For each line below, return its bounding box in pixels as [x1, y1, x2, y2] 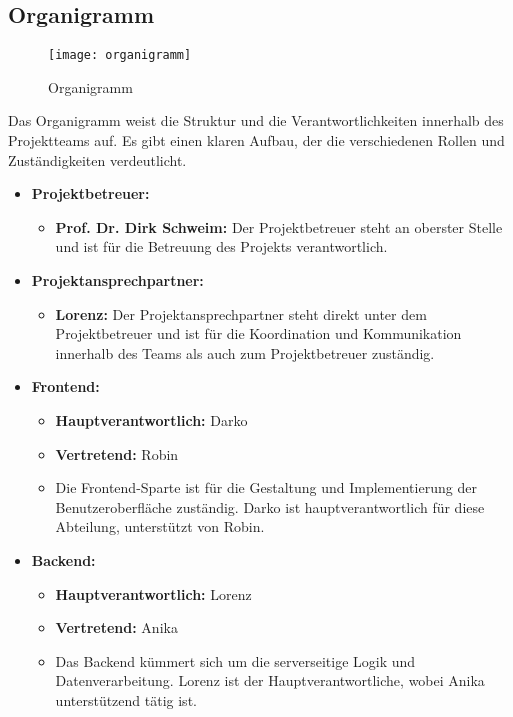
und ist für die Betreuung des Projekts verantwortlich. [55, 236, 388, 257]
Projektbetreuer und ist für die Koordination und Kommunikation [55, 323, 462, 344]
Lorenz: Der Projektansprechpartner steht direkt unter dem [55, 303, 427, 324]
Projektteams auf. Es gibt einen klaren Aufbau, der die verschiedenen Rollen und [8, 130, 505, 151]
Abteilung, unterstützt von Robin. [55, 516, 265, 537]
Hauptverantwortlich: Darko [55, 409, 248, 430]
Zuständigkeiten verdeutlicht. [8, 149, 187, 170]
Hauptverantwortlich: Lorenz [55, 583, 252, 604]
